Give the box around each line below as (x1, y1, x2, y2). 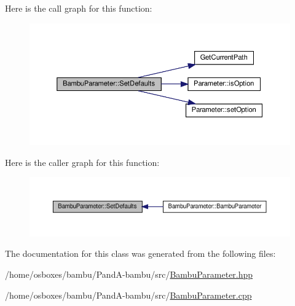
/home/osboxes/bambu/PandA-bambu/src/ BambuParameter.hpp (5, 268, 253, 281)
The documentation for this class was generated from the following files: (5, 247, 276, 260)
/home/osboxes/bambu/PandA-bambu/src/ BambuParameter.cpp (5, 288, 252, 301)
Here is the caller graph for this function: (5, 155, 160, 168)
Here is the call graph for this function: (5, 2, 152, 14)
